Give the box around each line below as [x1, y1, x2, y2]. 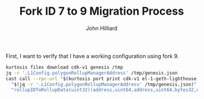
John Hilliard [85, 24, 118, 32]
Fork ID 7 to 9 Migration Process [19, 4, 184, 18]
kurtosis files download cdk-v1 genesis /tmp [5, 64, 123, 70]
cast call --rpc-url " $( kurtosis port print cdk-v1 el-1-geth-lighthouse [5, 75, 197, 82]
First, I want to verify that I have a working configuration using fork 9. [5, 52, 179, 59]
